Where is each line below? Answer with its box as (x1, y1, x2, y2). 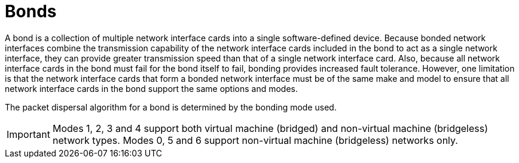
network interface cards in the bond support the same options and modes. (5, 83, 298, 94)
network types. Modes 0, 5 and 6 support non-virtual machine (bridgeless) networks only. (52, 134, 458, 146)
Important (7, 128, 50, 140)
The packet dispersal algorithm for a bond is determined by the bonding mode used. (5, 102, 337, 112)
